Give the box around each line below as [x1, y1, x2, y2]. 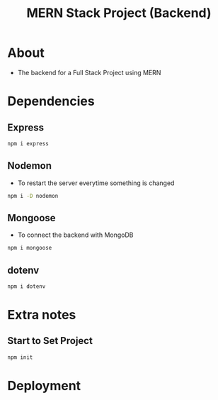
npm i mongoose [7, 245, 52, 252]
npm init [7, 353, 33, 361]
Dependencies [7, 94, 95, 109]
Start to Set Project [7, 335, 93, 347]
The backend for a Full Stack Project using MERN [17, 68, 161, 77]
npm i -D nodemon [7, 192, 59, 199]
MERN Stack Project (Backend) [26, 5, 212, 21]
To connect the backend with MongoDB [17, 230, 134, 239]
